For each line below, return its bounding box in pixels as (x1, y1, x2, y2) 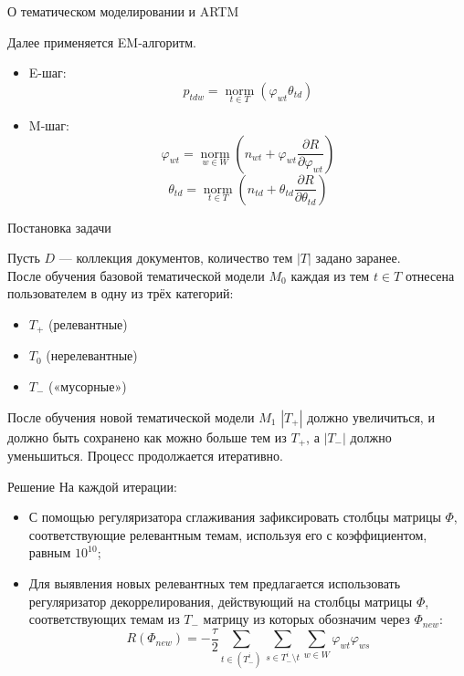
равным (28, 543, 71, 562)
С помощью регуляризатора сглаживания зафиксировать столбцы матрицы (28, 507, 441, 526)
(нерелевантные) (46, 346, 138, 365)
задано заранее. (315, 248, 401, 267)
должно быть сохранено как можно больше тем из (7, 427, 287, 446)
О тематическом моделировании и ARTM (7, 2, 239, 20)
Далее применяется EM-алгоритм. (7, 32, 196, 51)
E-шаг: (28, 63, 67, 82)
